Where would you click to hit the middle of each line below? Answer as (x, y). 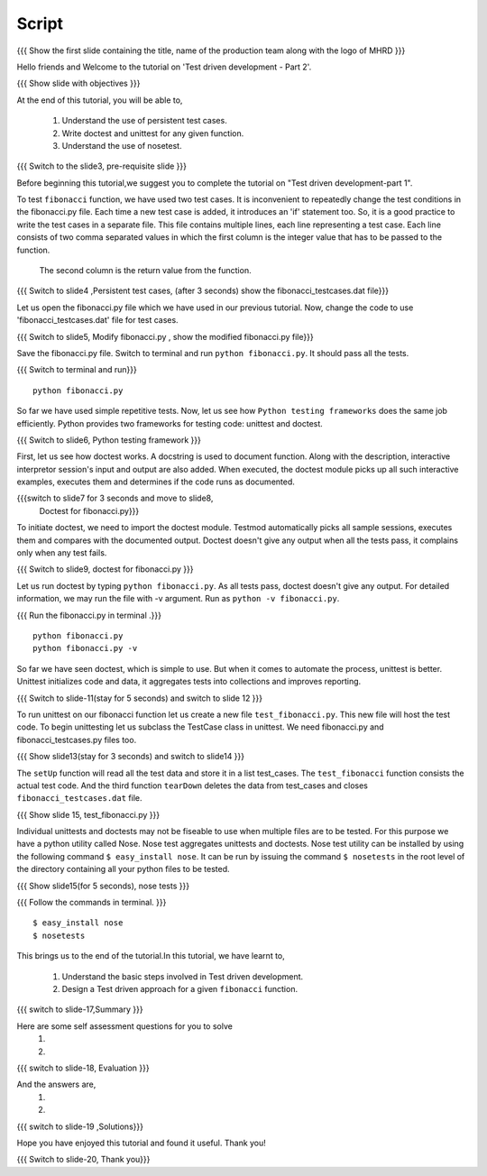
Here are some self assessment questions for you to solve (125, 1026)
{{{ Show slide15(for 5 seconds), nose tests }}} (103, 886)
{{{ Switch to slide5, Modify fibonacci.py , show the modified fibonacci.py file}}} (165, 336)
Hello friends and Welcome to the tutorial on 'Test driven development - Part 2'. (164, 67)
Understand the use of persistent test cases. (144, 121)
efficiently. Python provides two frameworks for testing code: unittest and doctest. (170, 423)
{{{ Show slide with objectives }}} (78, 83)
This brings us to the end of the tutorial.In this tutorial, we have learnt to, (151, 956)
